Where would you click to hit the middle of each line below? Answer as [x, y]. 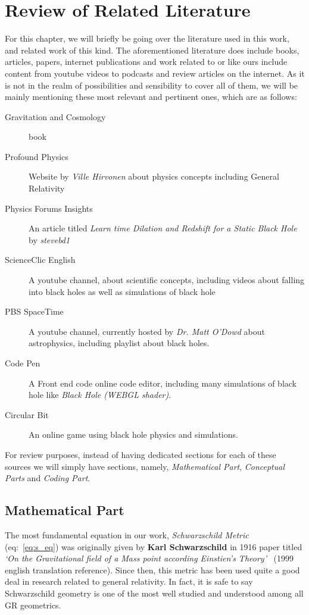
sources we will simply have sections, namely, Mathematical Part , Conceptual [145, 466]
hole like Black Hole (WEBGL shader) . [100, 395]
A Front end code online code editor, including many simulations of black [163, 383]
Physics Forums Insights [49, 208]
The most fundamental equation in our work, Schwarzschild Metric [127, 534]
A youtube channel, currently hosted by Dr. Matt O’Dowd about [147, 331]
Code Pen [23, 363]
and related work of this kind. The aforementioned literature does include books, [152, 50]
